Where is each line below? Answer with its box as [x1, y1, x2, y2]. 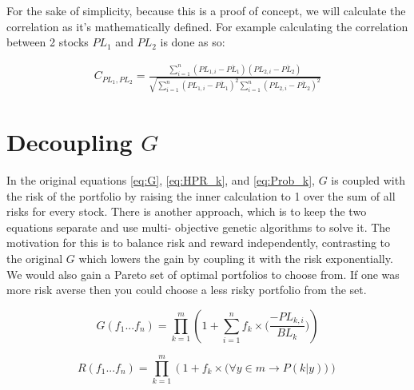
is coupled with [331, 171, 405, 188]
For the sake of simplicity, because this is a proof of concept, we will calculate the [6, 2, 406, 18]
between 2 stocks [6, 34, 89, 50]
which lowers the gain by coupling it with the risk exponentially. [78, 249, 393, 266]
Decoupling [6, 125, 133, 158]
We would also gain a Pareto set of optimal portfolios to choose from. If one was [6, 265, 400, 282]
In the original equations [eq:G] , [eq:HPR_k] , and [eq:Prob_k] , [6, 171, 315, 188]
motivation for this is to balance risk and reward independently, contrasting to [6, 234, 391, 251]
